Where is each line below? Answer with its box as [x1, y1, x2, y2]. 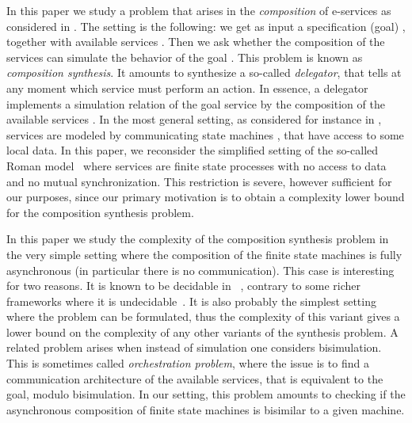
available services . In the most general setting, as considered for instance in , [6, 111, 382, 128]
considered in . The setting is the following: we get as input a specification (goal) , [6, 17, 406, 34]
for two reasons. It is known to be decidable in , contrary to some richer [6, 277, 360, 294]
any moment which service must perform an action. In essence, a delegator [6, 79, 368, 96]
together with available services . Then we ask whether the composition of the [6, 33, 385, 50]
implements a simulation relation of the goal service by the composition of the [6, 95, 385, 112]
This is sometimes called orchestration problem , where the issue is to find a [6, 355, 369, 372]
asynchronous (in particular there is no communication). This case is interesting [6, 261, 395, 278]
